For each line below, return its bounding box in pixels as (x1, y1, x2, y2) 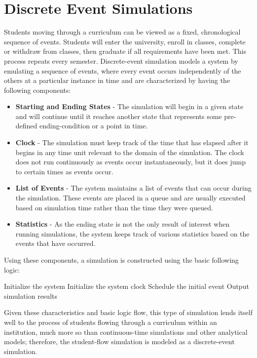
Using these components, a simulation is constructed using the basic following (4, 255, 239, 265)
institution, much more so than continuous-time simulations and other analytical (4, 326, 248, 337)
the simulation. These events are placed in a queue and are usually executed (15, 193, 246, 203)
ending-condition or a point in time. (39, 120, 148, 131)
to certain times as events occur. (15, 166, 113, 176)
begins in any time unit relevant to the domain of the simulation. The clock (15, 147, 244, 157)
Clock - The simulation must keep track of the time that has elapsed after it (15, 137, 249, 148)
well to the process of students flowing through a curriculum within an (4, 317, 217, 327)
